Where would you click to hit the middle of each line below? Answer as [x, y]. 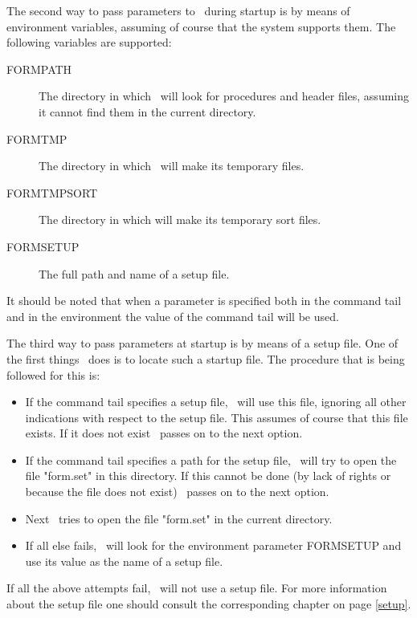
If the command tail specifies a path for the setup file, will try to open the [211, 459]
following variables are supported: [89, 42]
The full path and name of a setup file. [134, 273]
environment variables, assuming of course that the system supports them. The [201, 26]
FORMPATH [39, 69]
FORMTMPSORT [52, 192]
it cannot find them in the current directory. [147, 111]
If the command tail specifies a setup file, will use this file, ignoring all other [216, 402]
